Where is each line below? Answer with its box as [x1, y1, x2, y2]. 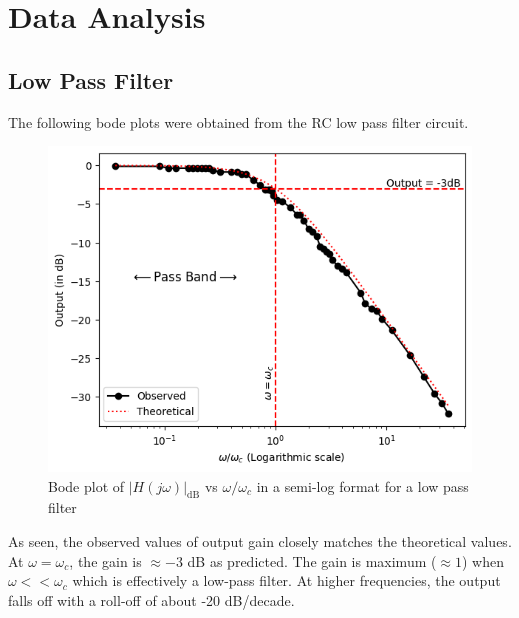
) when [462, 550, 505, 571]
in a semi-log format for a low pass [256, 475, 469, 496]
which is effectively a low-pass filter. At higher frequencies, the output [72, 570, 501, 591]
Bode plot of [48, 475, 125, 496]
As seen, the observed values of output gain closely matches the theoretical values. [8, 530, 512, 551]
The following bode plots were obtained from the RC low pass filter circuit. [8, 111, 469, 132]
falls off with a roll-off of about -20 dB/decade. [8, 589, 295, 610]
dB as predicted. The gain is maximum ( [187, 550, 437, 571]
